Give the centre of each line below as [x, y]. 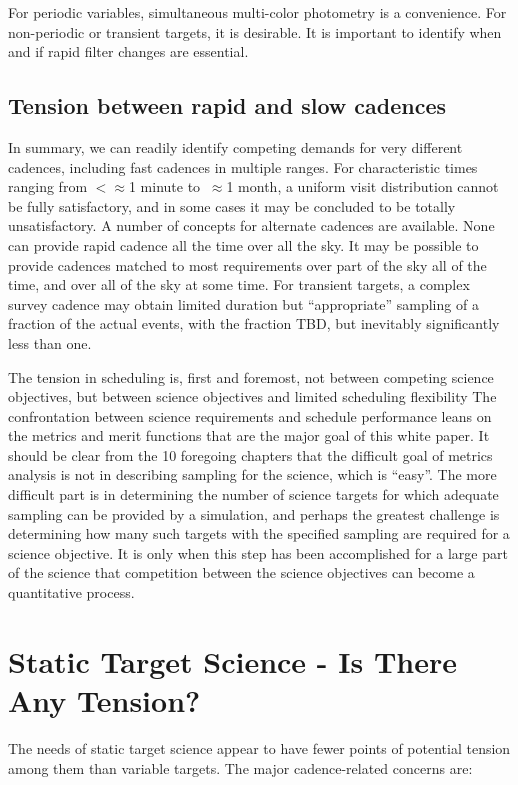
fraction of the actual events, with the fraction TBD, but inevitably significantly [254, 323]
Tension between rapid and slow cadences [227, 105]
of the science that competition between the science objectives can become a [241, 572]
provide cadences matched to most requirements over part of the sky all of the [247, 264]
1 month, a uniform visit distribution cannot [362, 186]
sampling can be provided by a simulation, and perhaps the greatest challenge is [254, 513]
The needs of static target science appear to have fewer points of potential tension [259, 747]
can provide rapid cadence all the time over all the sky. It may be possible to [243, 244]
